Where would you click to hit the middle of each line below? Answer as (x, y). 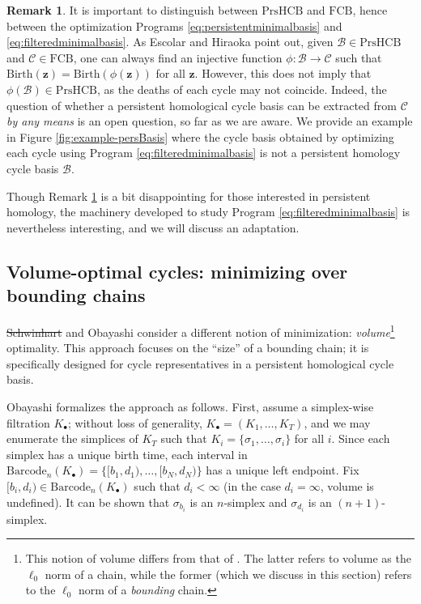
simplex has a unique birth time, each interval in (127, 454)
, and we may (337, 422)
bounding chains (76, 295)
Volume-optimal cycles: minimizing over (177, 271)
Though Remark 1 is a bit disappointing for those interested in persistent (189, 196)
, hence (370, 10)
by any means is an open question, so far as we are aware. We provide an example (210, 121)
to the (40, 590)
